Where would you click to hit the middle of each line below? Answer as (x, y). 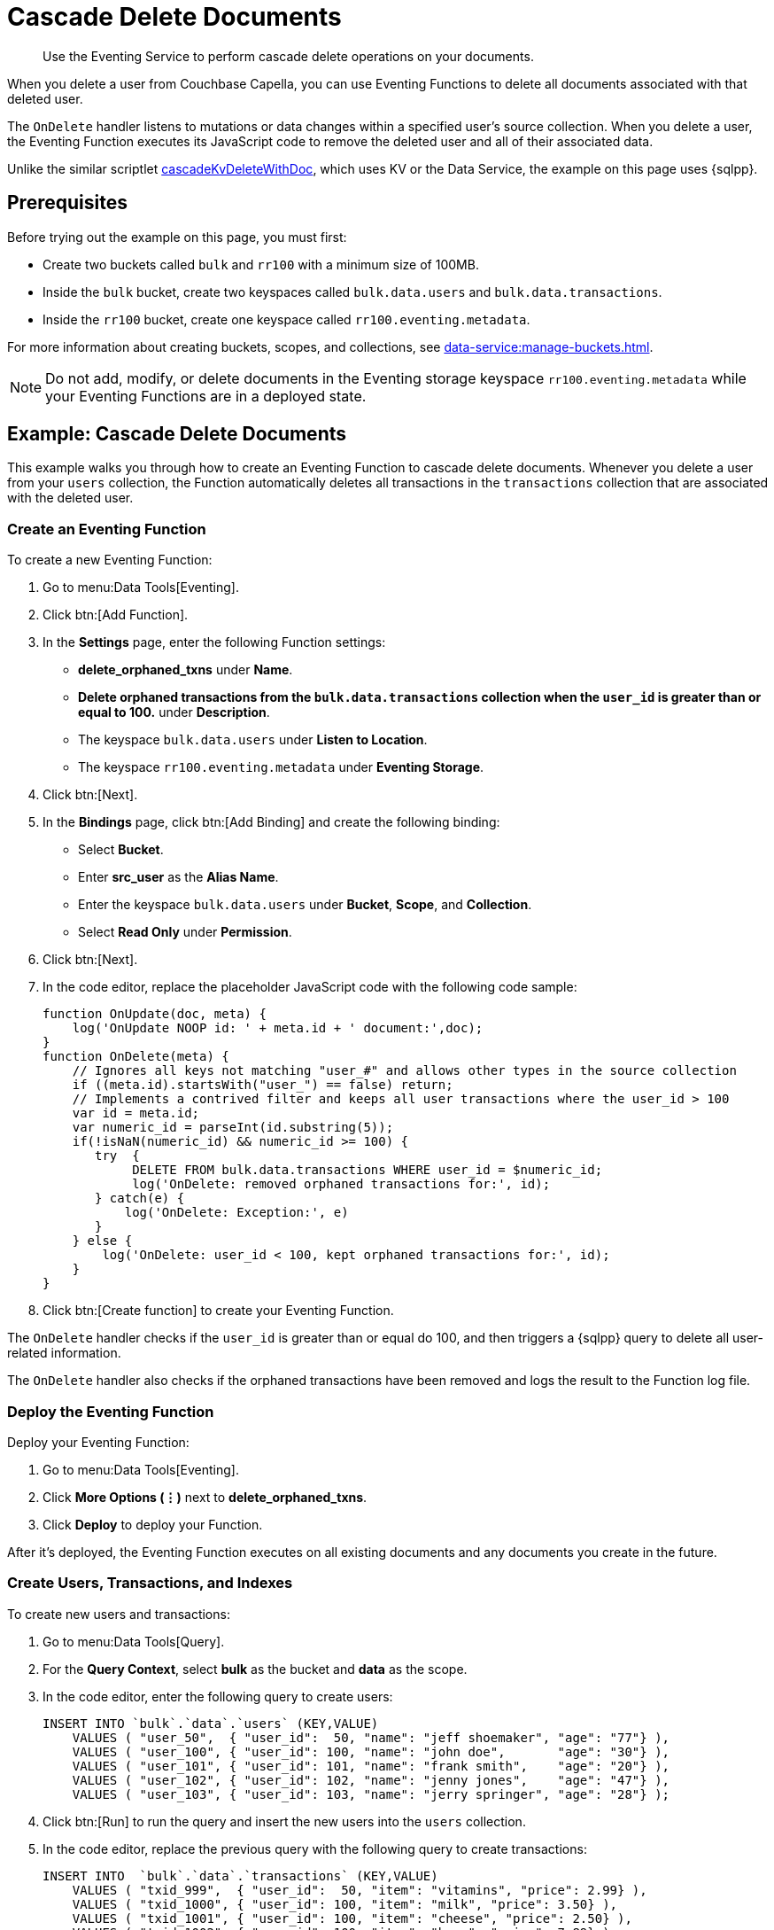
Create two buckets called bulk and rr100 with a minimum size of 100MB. (261, 264)
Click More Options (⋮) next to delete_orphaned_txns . (205, 1497)
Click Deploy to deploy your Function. (153, 1524)
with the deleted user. (70, 498)
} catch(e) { (140, 1198)
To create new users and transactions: (119, 1614)
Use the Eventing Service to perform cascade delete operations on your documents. (288, 56)
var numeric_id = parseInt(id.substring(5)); (233, 1128)
